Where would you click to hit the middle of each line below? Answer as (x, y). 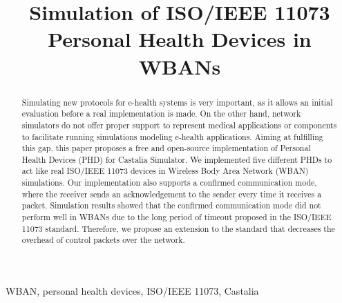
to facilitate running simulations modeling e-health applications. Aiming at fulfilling (172, 136)
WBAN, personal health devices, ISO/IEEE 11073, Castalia (132, 291)
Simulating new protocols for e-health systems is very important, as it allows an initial (177, 102)
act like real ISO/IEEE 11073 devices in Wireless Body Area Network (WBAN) (165, 171)
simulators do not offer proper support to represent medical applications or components (179, 125)
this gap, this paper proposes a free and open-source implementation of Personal (166, 148)
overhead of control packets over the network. (103, 240)
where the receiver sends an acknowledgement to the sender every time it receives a (172, 194)
